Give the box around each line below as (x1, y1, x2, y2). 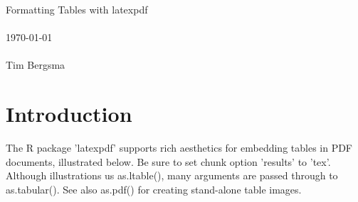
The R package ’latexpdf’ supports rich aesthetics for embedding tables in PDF (6, 140, 353, 155)
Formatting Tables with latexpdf (6, 2, 148, 16)
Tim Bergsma (6, 57, 65, 72)
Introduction (6, 99, 132, 128)
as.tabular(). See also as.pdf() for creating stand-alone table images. (6, 181, 302, 196)
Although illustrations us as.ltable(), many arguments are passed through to (6, 168, 338, 183)
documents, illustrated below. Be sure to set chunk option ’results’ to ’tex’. (6, 154, 331, 169)
